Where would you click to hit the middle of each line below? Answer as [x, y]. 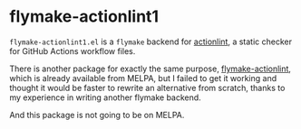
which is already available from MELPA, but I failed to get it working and [143, 78]
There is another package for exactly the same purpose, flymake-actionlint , [150, 69]
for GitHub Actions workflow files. [73, 51]
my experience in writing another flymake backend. [105, 97]
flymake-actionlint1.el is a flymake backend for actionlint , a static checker [151, 41]
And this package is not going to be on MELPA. [97, 115]
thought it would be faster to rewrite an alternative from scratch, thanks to [147, 88]
